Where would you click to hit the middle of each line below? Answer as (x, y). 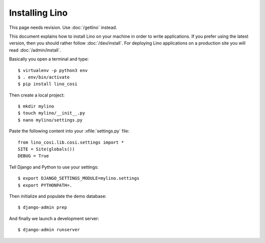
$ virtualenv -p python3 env (53, 70)
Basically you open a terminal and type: (49, 59)
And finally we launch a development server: (54, 219)
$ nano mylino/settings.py (50, 120)
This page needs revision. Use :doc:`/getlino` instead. (63, 27)
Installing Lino (39, 13)
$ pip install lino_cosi (48, 84)
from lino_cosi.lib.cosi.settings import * (71, 142)
